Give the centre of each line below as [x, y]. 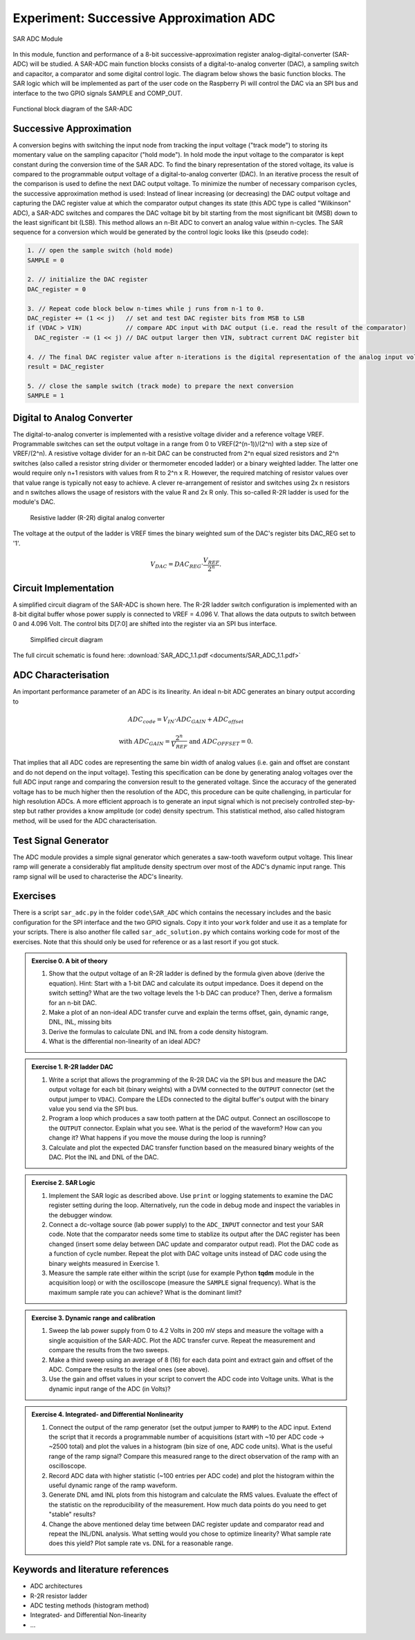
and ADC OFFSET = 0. [221, 742]
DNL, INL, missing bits [80, 1022]
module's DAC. [34, 502]
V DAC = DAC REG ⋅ [177, 565]
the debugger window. [81, 1215]
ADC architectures [56, 1586]
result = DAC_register [66, 366]
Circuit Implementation [63, 588]
